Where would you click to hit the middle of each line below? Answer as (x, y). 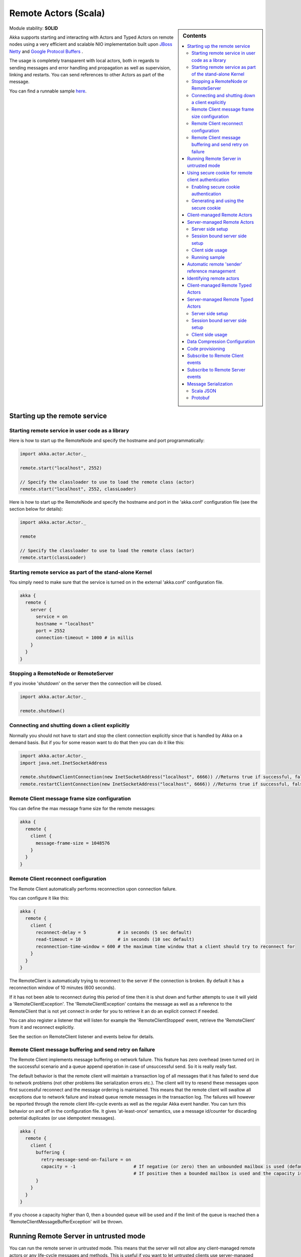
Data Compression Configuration (221, 341)
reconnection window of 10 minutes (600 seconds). (62, 987)
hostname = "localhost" (65, 624)
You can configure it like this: (39, 898)
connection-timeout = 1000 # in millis (85, 638)
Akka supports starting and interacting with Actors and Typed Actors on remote (92, 37)
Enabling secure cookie (216, 187)
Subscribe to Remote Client (215, 355)
